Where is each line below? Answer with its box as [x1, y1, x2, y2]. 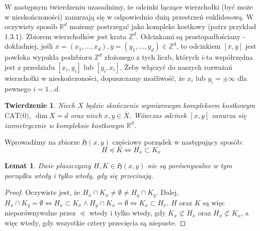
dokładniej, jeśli [5, 41, 53, 51]
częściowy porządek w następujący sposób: [112, 137, 243, 147]
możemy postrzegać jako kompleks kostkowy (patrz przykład [69, 21, 256, 32]
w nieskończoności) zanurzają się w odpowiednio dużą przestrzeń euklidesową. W [5, 11, 254, 22]
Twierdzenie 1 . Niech [5, 100, 75, 110]
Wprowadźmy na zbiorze [5, 137, 80, 147]
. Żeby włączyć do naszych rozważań [120, 61, 233, 72]
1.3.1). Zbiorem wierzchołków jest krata [5, 31, 127, 41]
